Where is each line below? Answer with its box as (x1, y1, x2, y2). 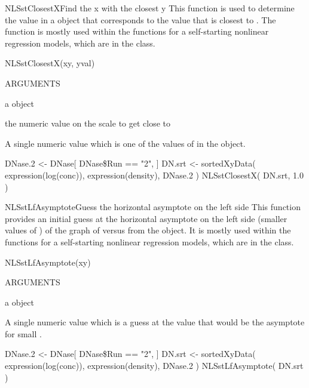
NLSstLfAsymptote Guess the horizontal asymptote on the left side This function (5, 201, 301, 213)
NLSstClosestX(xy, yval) (5, 57, 95, 69)
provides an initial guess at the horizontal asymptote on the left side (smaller (5, 212, 287, 224)
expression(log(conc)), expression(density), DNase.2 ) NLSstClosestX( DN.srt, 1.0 (5, 168, 304, 181)
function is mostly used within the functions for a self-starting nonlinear (5, 25, 269, 38)
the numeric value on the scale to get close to (5, 117, 171, 130)
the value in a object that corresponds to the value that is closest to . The (5, 13, 276, 26)
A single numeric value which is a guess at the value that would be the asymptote (5, 316, 305, 328)
